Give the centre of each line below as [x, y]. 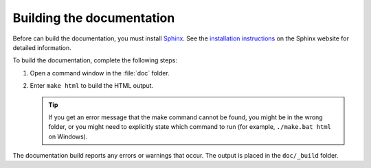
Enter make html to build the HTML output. [92, 86]
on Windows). [68, 136]
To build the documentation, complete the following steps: [95, 60]
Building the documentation [94, 18]
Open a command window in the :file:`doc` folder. [100, 73]
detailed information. [42, 47]
